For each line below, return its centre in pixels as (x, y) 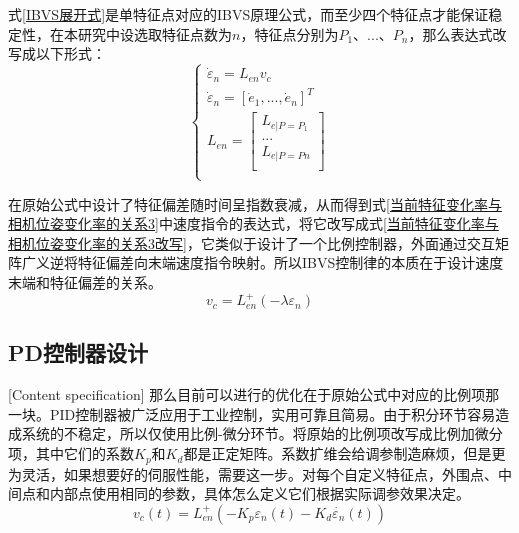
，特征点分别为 (289, 33)
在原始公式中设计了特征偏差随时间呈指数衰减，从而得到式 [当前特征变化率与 (255, 203)
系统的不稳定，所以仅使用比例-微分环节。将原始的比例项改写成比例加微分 (262, 433)
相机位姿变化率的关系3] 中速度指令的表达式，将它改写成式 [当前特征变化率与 (253, 223)
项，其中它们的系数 (71, 453)
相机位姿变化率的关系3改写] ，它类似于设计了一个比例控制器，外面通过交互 (251, 242)
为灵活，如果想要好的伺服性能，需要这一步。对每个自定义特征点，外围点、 (253, 473)
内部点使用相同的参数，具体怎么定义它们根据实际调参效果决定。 (259, 493)
